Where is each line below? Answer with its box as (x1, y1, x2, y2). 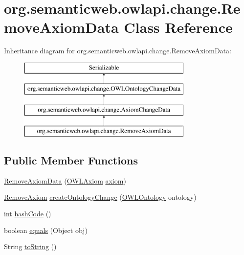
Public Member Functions (4, 153, 138, 168)
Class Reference (124, 17, 233, 37)
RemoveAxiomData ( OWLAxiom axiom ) (4, 175, 126, 185)
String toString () (4, 241, 57, 252)
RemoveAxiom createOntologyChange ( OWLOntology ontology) (4, 192, 197, 202)
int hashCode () (4, 209, 51, 219)
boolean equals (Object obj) (4, 225, 88, 235)
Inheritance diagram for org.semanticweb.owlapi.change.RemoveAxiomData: (4, 46, 231, 56)
